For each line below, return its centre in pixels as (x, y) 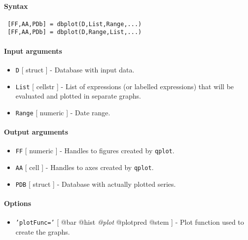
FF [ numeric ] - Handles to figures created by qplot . (95, 151)
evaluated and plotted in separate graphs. (78, 96)
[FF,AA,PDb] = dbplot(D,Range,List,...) (75, 32)
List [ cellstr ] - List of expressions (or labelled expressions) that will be (125, 86)
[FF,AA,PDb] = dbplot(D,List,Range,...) (75, 24)
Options (18, 203)
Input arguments (33, 51)
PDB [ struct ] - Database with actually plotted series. (96, 184)
